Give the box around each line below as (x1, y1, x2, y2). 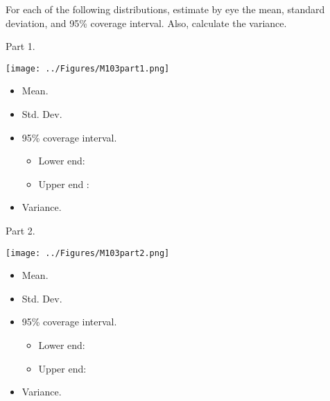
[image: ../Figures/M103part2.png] (6, 248, 170, 258)
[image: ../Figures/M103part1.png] (6, 63, 170, 74)
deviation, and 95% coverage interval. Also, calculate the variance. (6, 15, 287, 30)
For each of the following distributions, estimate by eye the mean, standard (6, 2, 325, 16)
